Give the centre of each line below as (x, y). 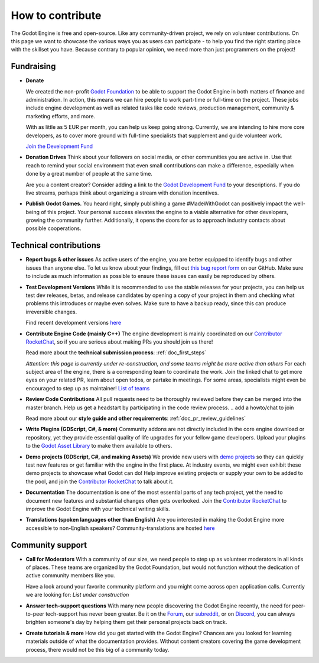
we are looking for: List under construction (77, 595)
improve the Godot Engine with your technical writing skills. (98, 509)
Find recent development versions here (73, 323)
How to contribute (56, 15)
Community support (49, 545)
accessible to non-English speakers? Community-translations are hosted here (120, 528)
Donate (35, 80)
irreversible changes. (51, 312)
